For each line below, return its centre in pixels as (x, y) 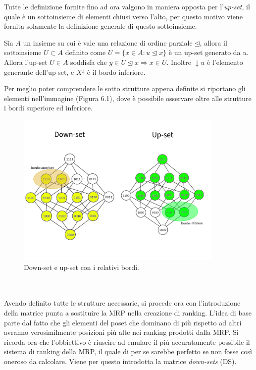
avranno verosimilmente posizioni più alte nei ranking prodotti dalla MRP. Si (121, 332)
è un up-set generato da (205, 52)
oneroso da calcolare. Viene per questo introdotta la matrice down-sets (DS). (120, 361)
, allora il (213, 42)
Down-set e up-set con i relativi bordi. (81, 267)
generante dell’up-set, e (39, 72)
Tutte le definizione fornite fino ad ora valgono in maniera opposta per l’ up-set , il (127, 6)
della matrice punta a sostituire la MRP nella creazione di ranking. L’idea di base (128, 312)
